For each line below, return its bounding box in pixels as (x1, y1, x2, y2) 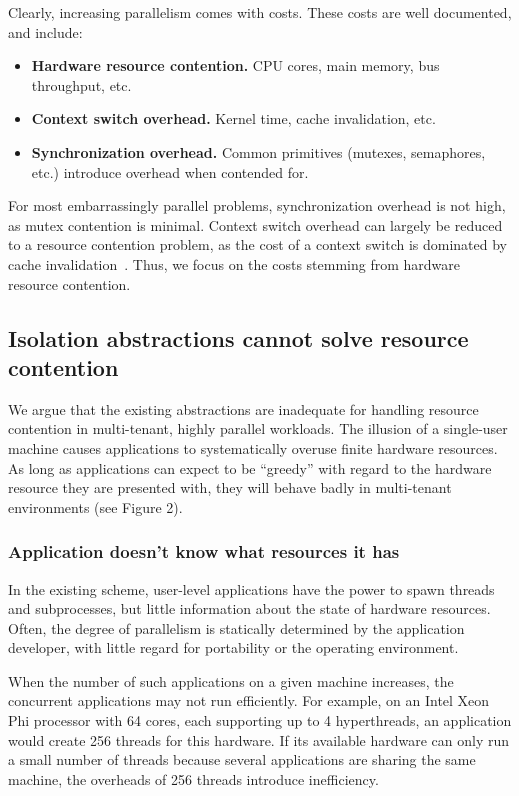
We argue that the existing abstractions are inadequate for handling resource (8, 398, 479, 419)
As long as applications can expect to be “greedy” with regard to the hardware (8, 457, 492, 478)
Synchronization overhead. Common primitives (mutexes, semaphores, (31, 141, 486, 162)
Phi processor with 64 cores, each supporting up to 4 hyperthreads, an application (8, 710, 512, 731)
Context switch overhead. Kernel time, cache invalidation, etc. (31, 108, 436, 129)
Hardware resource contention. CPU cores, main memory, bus (31, 55, 440, 76)
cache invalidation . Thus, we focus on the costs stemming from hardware (8, 253, 460, 274)
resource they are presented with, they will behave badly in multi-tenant (8, 477, 452, 498)
